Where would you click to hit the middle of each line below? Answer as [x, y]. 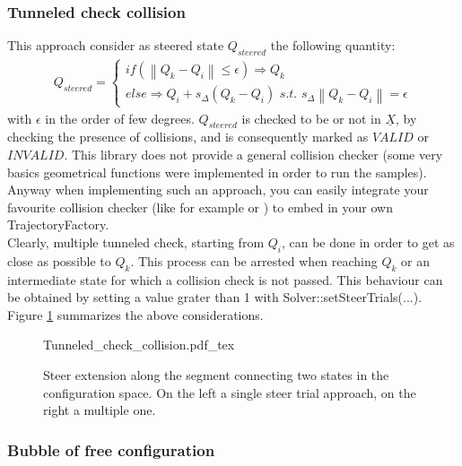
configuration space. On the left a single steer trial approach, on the [230, 392]
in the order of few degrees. [120, 118]
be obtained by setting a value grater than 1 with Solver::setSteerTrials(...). [215, 297]
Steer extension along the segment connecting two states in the [216, 374]
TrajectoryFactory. [58, 224]
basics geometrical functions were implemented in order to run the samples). [217, 172]
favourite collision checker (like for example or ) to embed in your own [200, 207]
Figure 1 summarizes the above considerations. [135, 314]
